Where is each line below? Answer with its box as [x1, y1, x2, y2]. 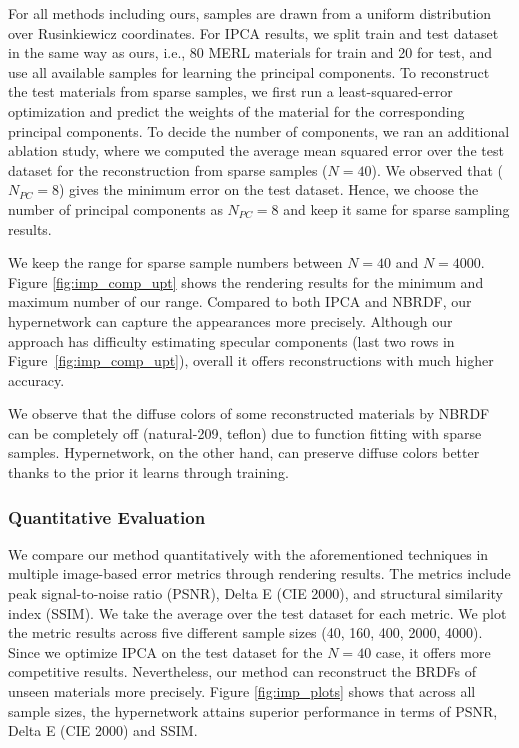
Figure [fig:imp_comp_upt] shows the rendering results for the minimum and [8, 271, 484, 292]
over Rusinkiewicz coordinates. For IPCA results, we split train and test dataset [8, 22, 499, 43]
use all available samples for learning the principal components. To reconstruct [8, 61, 490, 82]
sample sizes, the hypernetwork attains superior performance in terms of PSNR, [8, 700, 498, 721]
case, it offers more [375, 641, 491, 662]
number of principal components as [8, 198, 223, 219]
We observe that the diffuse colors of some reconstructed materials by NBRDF [8, 403, 490, 424]
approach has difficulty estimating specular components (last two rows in [8, 330, 455, 351]
